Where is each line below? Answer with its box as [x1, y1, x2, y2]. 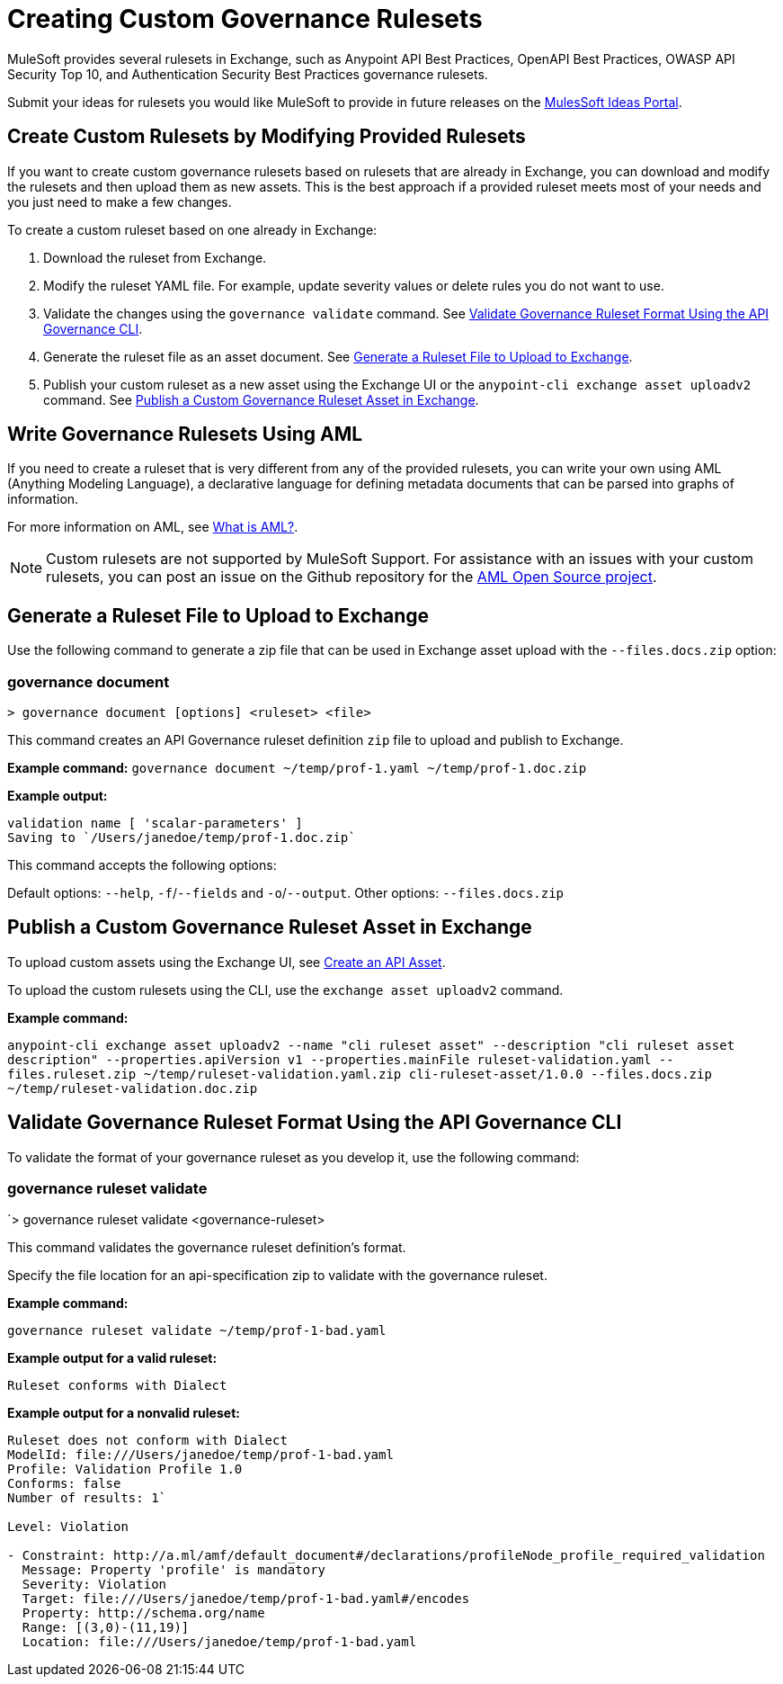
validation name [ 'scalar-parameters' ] [7, 816, 303, 831]
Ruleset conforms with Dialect [7, 1378, 227, 1393]
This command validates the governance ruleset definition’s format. [7, 1240, 406, 1256]
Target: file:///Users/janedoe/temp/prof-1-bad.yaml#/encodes [22, 1591, 470, 1607]
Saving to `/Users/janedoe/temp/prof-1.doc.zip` [7, 830, 356, 846]
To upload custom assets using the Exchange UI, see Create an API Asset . [7, 954, 446, 970]
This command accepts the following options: [7, 857, 277, 873]
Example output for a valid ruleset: [7, 1350, 218, 1366]
